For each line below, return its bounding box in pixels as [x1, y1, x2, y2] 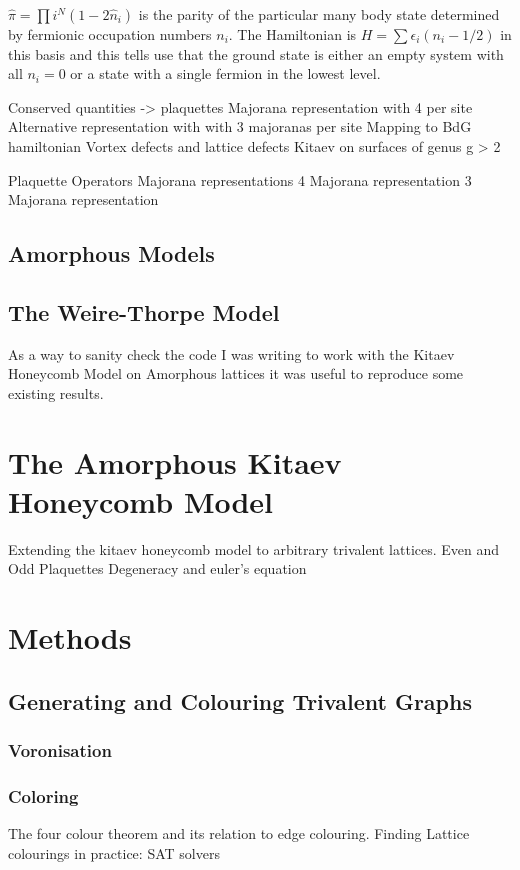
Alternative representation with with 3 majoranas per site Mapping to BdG [8, 116, 472, 137]
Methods [8, 617, 132, 658]
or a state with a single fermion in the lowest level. [70, 63, 381, 84]
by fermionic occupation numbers [8, 24, 212, 44]
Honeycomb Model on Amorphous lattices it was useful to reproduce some [8, 363, 464, 384]
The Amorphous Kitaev [8, 441, 342, 482]
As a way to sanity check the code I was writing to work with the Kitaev [8, 343, 455, 364]
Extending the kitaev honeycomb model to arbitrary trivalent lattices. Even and [8, 538, 500, 559]
